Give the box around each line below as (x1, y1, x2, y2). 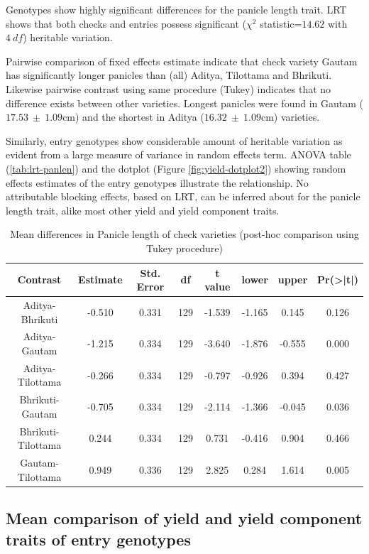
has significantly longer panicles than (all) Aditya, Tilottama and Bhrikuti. (6, 67, 332, 82)
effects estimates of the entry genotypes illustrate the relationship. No (6, 175, 309, 190)
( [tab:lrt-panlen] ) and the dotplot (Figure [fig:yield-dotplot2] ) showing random (6, 161, 346, 175)
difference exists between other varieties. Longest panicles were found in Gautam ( (6, 95, 363, 110)
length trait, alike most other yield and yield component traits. (6, 202, 280, 217)
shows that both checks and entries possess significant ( (6, 16, 247, 31)
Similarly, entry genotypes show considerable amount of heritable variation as (6, 133, 343, 148)
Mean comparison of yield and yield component (6, 507, 363, 529)
